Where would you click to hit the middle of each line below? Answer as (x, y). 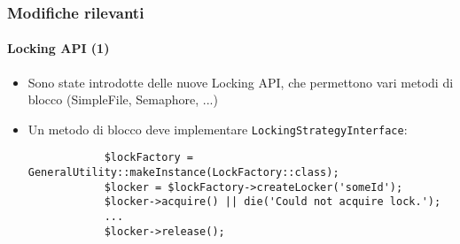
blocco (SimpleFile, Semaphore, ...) (123, 99)
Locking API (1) (58, 48)
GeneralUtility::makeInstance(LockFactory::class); (183, 173)
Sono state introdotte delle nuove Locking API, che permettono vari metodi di (241, 82)
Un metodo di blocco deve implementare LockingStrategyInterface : (218, 129)
